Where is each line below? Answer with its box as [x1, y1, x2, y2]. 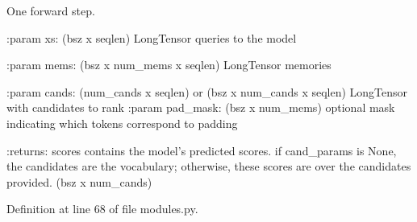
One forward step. [6, 2, 95, 18]
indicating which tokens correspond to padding [6, 114, 238, 131]
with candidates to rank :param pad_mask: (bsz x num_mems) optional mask [6, 99, 395, 116]
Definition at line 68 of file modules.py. [6, 200, 198, 217]
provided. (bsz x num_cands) [6, 173, 152, 190]
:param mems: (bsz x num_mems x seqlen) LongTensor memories [6, 56, 332, 73]
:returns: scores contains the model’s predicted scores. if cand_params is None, [6, 142, 397, 158]
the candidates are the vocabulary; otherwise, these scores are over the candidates [6, 158, 411, 175]
